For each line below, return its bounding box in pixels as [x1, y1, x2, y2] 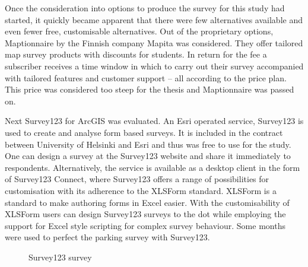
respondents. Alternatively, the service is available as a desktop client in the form [5, 161, 300, 173]
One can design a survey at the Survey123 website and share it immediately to [5, 150, 291, 162]
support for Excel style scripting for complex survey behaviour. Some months [5, 219, 285, 231]
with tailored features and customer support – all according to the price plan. [5, 71, 287, 84]
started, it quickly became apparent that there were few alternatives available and [5, 13, 303, 26]
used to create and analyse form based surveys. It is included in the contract [5, 126, 283, 138]
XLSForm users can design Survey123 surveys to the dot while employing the [5, 208, 286, 220]
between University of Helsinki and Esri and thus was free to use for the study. [5, 138, 291, 150]
